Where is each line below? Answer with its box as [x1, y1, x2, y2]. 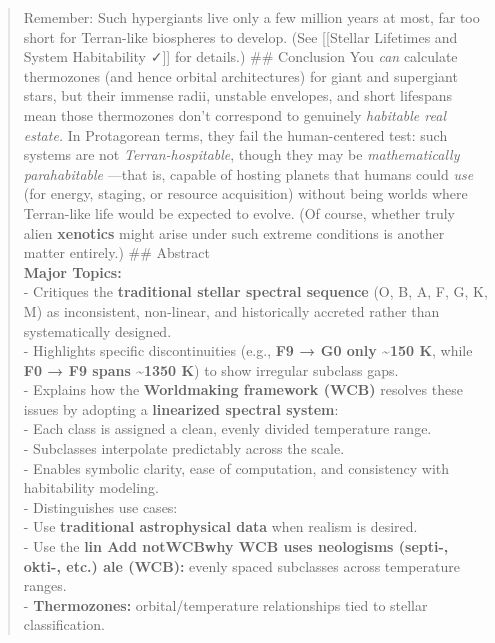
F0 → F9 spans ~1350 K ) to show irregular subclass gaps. [23, 359, 399, 380]
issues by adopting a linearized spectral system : [23, 398, 339, 419]
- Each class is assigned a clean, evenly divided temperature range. [23, 418, 432, 439]
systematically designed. [23, 320, 172, 341]
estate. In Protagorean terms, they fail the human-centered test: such [23, 124, 448, 145]
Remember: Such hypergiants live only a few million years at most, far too [23, 7, 480, 27]
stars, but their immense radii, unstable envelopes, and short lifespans [23, 85, 452, 106]
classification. [23, 614, 105, 635]
